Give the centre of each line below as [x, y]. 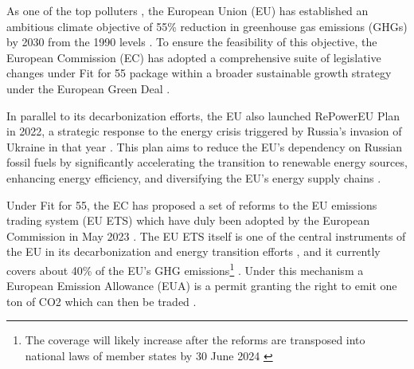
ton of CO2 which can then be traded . [102, 301]
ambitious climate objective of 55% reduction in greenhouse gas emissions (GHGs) [207, 26]
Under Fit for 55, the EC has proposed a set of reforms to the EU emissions [192, 204]
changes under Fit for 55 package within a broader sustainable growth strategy [199, 73]
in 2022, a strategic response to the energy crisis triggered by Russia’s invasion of [204, 131]
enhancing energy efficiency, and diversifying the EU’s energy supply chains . [194, 177]
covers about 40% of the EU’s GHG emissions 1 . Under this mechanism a [185, 269]
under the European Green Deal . [88, 88]
